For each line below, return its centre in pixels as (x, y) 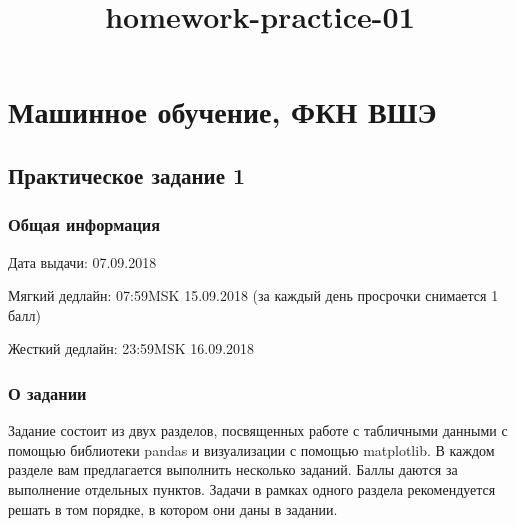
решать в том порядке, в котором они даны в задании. (173, 508)
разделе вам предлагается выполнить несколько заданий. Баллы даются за (233, 469)
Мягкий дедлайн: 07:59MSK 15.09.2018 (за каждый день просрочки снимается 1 (253, 295)
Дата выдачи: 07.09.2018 (82, 261)
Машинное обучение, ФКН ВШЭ (222, 111)
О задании (47, 392)
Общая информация (84, 224)
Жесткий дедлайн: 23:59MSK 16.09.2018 (131, 348)
